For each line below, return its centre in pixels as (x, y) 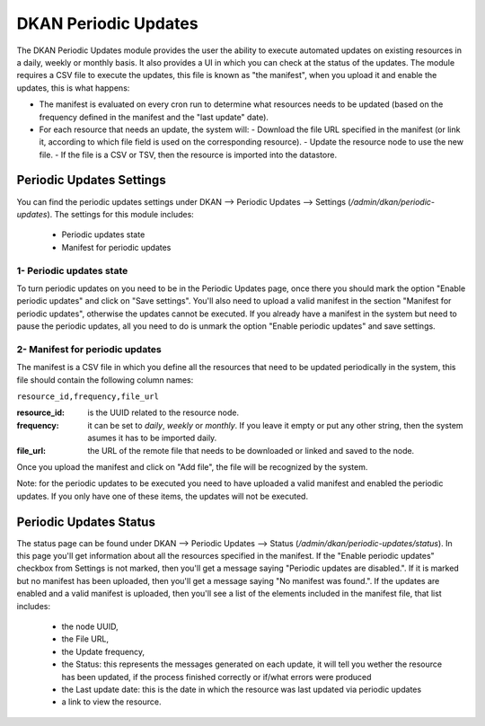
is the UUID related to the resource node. (163, 412)
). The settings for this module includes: (120, 214)
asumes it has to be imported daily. (152, 438)
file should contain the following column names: (105, 380)
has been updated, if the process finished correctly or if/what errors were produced (216, 677)
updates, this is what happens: (73, 88)
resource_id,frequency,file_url (88, 396)
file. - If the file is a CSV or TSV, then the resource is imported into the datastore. (188, 155)
